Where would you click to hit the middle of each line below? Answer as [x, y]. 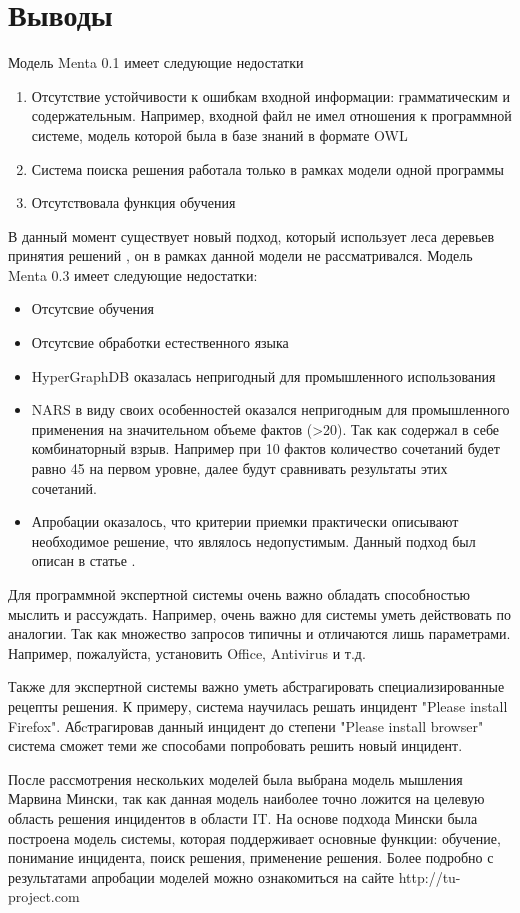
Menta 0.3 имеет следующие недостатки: [133, 274]
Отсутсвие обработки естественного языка [160, 342]
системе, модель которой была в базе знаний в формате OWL [219, 134]
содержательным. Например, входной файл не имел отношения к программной [271, 115]
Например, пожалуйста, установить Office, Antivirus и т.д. [187, 652]
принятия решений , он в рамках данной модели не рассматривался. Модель [240, 255]
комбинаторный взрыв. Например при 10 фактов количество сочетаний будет [265, 448]
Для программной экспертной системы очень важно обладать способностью [239, 594]
